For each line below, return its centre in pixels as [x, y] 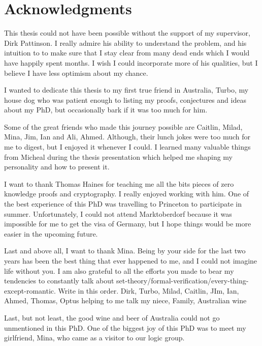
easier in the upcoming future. [51, 233]
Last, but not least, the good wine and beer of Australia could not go [112, 317]
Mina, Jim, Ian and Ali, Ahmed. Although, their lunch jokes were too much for [127, 137]
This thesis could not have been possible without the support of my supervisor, [127, 33]
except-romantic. [30, 290]
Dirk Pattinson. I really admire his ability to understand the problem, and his [125, 42]
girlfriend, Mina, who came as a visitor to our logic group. [94, 338]
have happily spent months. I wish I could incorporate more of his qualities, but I [131, 62]
